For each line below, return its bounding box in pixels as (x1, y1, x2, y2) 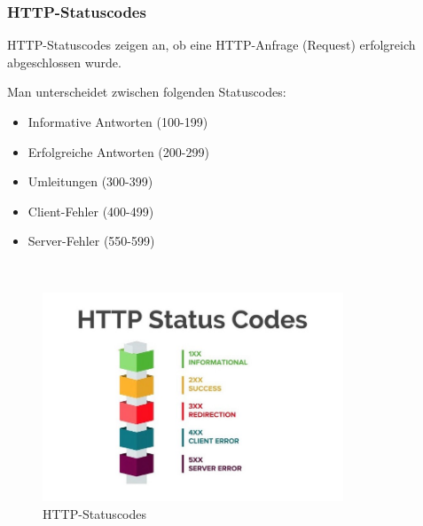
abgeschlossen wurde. (7, 52, 121, 71)
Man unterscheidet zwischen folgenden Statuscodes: (7, 82, 286, 101)
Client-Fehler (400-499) (27, 201, 154, 220)
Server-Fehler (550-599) (27, 232, 155, 250)
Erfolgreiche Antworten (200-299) (27, 142, 209, 161)
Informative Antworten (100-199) (27, 113, 208, 130)
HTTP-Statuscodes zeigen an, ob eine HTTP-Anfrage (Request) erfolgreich (7, 35, 416, 54)
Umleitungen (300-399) (27, 172, 153, 191)
